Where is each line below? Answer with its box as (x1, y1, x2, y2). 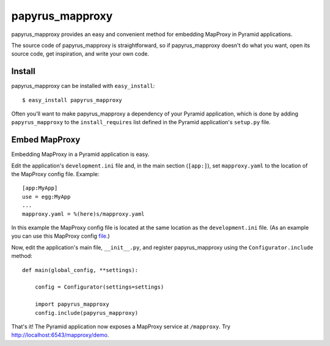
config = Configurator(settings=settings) (34, 284, 164, 290)
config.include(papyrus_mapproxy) (34, 309, 139, 316)
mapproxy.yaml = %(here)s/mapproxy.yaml (22, 210, 145, 217)
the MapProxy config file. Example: (11, 171, 100, 178)
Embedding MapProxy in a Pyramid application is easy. (11, 150, 150, 158)
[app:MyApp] (22, 185, 58, 192)
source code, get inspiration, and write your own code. (11, 50, 150, 57)
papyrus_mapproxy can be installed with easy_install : (11, 83, 155, 90)
